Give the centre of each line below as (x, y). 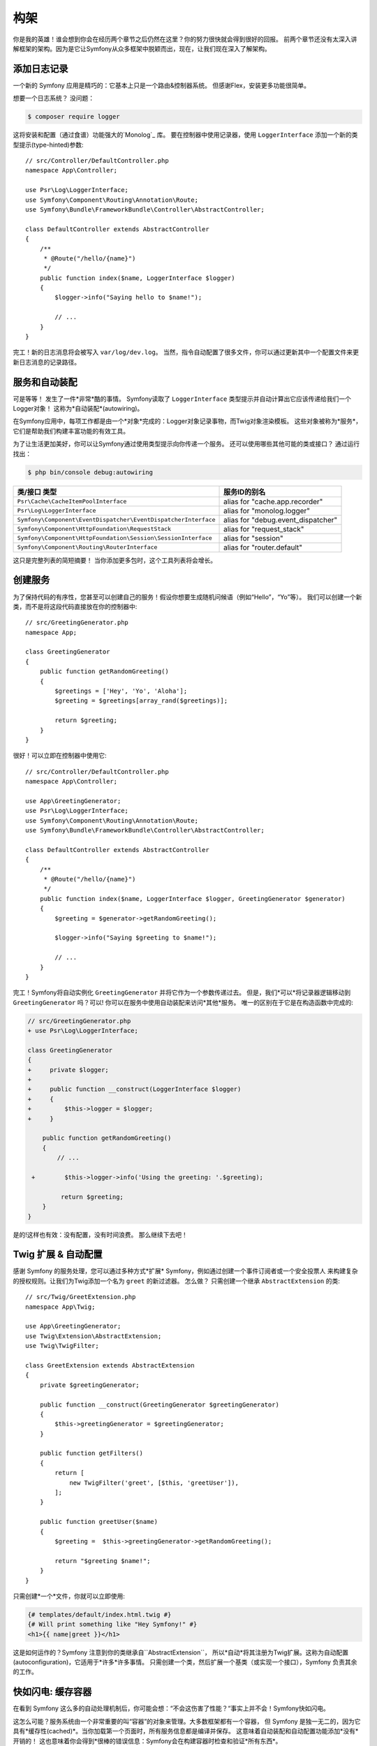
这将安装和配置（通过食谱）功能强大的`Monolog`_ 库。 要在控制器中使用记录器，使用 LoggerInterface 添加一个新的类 (185, 135)
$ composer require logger (74, 117)
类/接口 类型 (37, 492)
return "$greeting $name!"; (103, 1561)
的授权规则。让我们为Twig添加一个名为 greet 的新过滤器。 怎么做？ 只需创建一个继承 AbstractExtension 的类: (176, 1281)
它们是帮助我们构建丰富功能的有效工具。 (71, 431)
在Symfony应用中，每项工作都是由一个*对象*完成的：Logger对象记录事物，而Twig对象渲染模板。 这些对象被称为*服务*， (187, 421)
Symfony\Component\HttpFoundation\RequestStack (94, 529)
